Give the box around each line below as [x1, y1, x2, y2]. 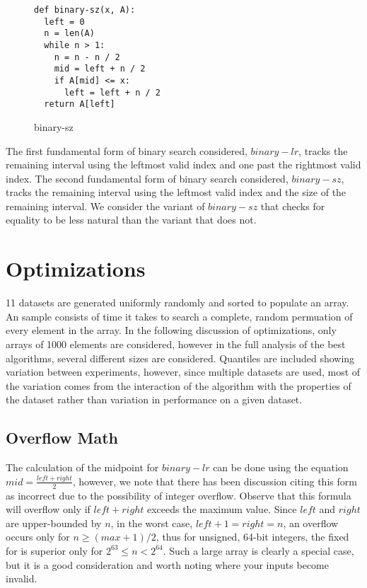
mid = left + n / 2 [54, 64, 146, 74]
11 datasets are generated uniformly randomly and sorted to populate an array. [6, 295, 349, 310]
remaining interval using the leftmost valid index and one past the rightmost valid [6, 157, 361, 172]
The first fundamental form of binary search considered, [6, 143, 247, 158]
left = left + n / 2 [64, 87, 161, 98]
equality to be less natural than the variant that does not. [6, 212, 257, 227]
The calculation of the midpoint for [6, 460, 159, 475]
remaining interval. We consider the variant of [6, 198, 205, 213]
